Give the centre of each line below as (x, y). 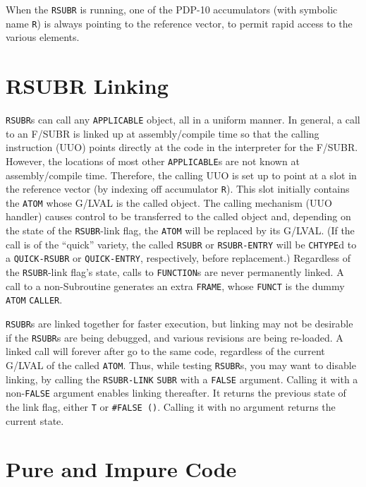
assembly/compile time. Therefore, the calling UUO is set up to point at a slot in (181, 175)
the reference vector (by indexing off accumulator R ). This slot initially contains (178, 189)
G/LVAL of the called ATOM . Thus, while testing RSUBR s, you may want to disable (181, 365)
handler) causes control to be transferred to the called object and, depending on (178, 216)
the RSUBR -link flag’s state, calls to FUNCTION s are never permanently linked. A (175, 272)
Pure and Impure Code (121, 469)
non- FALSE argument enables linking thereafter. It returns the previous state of (176, 393)
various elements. (43, 37)
